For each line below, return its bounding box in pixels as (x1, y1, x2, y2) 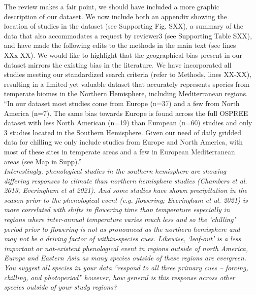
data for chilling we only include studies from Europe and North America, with (4, 137, 243, 147)
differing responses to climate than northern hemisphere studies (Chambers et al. (4, 175, 247, 185)
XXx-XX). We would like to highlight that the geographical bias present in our (4, 49, 243, 60)
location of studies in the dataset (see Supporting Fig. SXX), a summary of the (4, 21, 244, 31)
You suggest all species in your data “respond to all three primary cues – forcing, (4, 262, 249, 273)
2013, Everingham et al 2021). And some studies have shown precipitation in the (4, 185, 247, 195)
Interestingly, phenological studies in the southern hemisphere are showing (4, 166, 226, 176)
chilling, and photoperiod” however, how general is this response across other (4, 272, 235, 282)
